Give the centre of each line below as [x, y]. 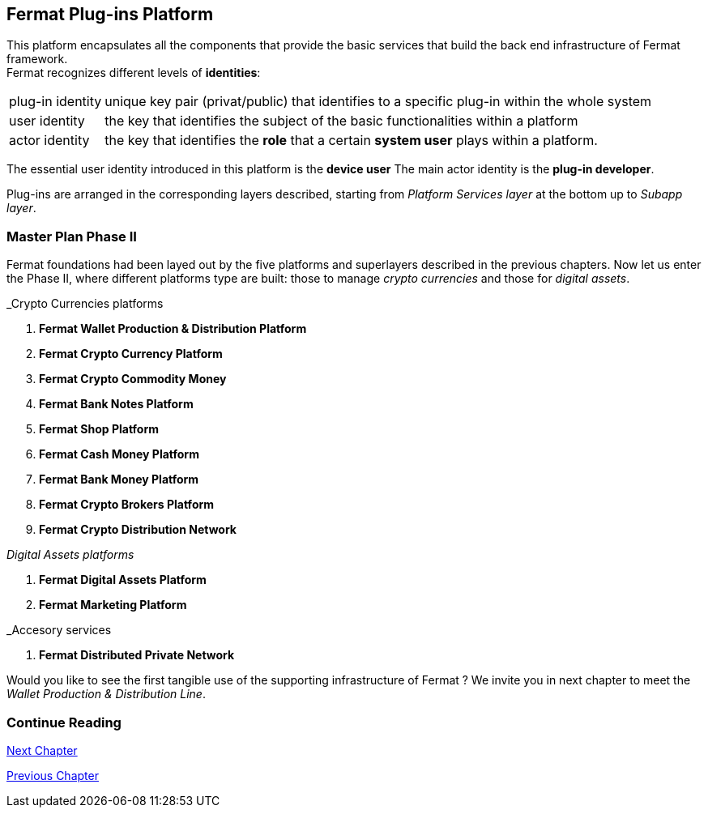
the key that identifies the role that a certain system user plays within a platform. [351, 141]
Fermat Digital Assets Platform [123, 580]
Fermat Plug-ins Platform [110, 14]
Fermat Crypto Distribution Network [138, 530]
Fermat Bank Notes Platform [116, 404]
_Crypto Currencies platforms [85, 304]
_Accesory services [59, 630]
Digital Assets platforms [70, 555]
